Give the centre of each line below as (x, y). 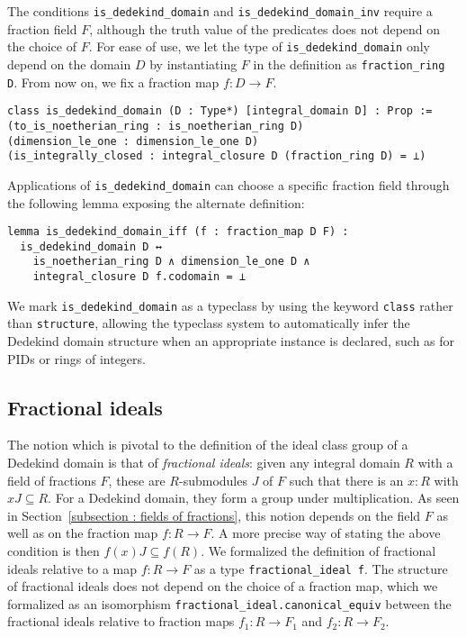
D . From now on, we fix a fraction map (113, 82)
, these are (137, 480)
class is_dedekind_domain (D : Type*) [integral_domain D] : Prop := (220, 111)
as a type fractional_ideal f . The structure (321, 568)
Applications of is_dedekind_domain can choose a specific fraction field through (229, 184)
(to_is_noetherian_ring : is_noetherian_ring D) (156, 126)
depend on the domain (69, 64)
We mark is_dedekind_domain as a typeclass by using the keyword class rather (230, 305)
